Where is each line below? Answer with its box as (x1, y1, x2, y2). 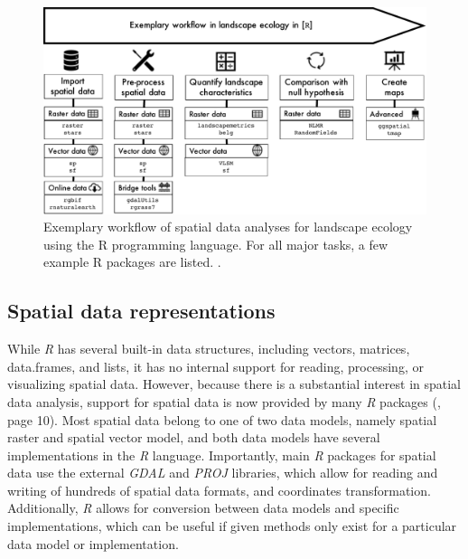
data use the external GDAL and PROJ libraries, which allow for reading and (7, 463, 438, 482)
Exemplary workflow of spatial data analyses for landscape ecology (43, 217, 413, 236)
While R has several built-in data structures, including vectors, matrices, (7, 339, 410, 358)
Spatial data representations (7, 297, 276, 325)
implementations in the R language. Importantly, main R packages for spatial (7, 445, 436, 464)
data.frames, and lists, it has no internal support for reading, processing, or (7, 356, 424, 375)
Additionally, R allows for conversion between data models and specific (7, 498, 399, 517)
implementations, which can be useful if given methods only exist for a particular (7, 516, 457, 535)
